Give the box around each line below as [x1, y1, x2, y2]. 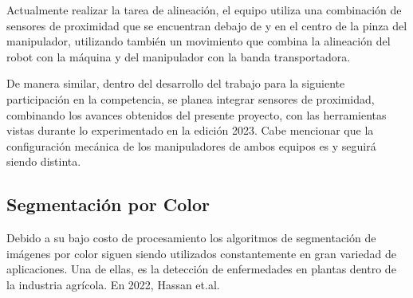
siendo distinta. [6, 153, 81, 170]
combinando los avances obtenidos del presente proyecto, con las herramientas [6, 106, 387, 123]
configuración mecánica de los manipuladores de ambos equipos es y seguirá [6, 137, 376, 154]
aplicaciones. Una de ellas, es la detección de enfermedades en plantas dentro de [6, 261, 396, 277]
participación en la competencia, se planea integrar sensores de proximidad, [6, 90, 375, 107]
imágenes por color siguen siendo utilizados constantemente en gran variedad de [6, 245, 396, 261]
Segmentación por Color [6, 192, 210, 217]
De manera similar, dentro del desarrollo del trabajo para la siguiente [6, 75, 345, 92]
